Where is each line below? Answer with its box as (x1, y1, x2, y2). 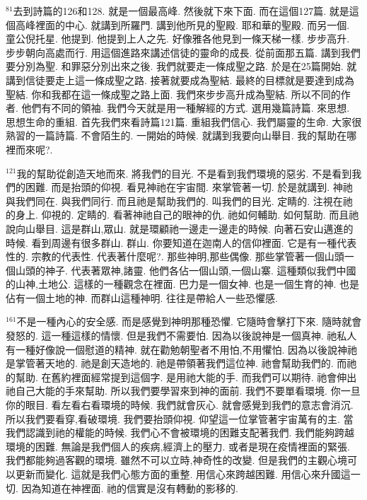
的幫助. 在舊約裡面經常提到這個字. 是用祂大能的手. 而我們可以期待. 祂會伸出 (6, 369, 357, 384)
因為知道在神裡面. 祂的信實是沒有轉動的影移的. (21, 480, 238, 495)
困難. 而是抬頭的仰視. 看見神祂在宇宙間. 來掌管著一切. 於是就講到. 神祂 (25, 180, 353, 194)
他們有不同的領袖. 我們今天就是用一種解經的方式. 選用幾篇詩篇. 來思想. (21, 100, 350, 115)
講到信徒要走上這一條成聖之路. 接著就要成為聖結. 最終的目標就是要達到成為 (6, 72, 355, 87)
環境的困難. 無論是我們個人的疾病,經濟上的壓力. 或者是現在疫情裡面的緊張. (6, 438, 350, 453)
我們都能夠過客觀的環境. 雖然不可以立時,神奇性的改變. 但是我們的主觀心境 (6, 453, 347, 467)
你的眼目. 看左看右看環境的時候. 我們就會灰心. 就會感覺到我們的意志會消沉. (6, 397, 354, 412)
